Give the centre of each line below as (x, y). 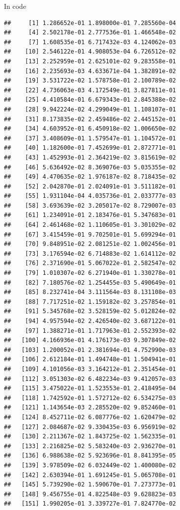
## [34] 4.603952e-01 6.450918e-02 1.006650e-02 (90, 129)
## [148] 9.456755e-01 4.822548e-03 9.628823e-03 (90, 494)
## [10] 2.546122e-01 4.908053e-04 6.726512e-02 (90, 52)
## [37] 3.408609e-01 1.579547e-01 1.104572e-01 (90, 138)
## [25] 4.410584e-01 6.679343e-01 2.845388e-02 (90, 100)
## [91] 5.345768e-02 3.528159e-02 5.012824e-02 (90, 311)
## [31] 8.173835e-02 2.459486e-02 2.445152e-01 (90, 119)
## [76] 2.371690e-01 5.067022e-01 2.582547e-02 (90, 263)
